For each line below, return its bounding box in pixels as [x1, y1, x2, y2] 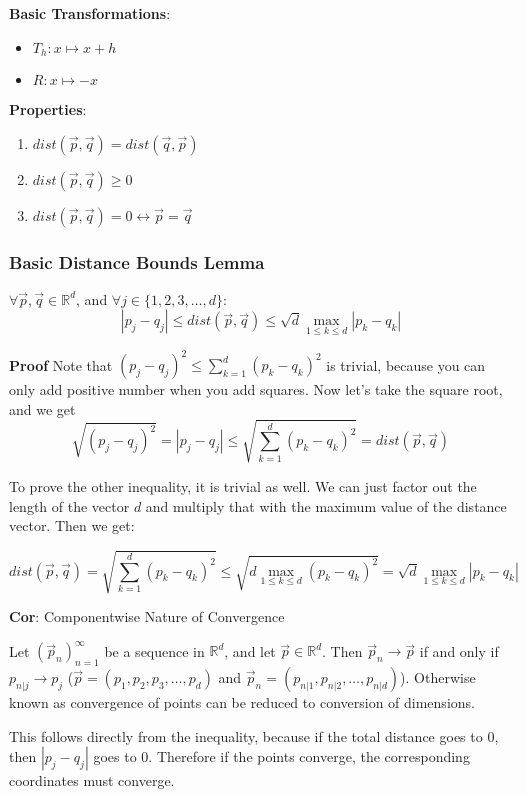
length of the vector [9, 495, 130, 516]
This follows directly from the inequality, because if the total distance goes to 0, [9, 725, 499, 746]
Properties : [9, 99, 87, 120]
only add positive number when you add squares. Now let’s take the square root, [9, 379, 503, 400]
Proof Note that [9, 354, 113, 375]
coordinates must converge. [9, 770, 175, 791]
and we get [9, 398, 76, 419]
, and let [224, 640, 276, 661]
